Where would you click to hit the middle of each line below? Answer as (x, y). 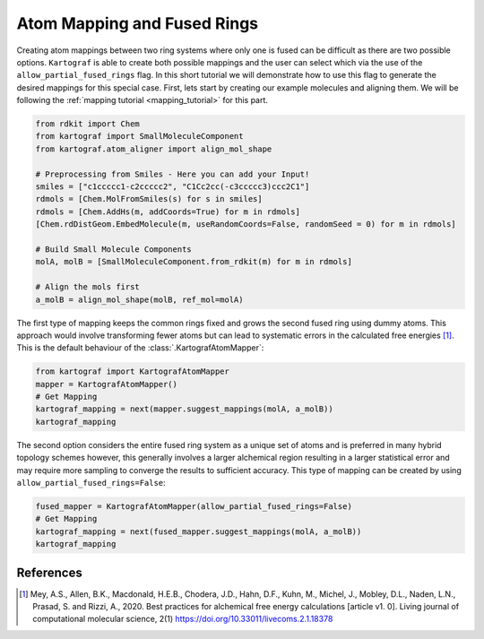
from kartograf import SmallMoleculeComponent (139, 136)
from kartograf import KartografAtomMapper (133, 371)
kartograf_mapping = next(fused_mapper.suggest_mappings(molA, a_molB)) (199, 531)
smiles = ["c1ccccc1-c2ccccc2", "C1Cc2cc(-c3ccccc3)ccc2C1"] (173, 187)
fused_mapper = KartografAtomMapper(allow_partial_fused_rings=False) (194, 507)
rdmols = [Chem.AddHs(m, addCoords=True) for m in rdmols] (168, 212)
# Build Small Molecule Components (113, 250)
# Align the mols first (88, 287)
